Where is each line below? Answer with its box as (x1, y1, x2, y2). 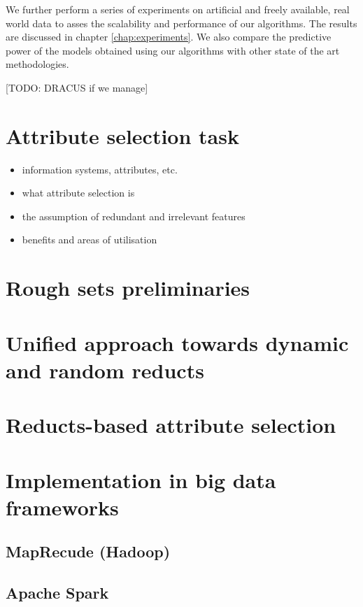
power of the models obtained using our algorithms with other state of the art (6, 43, 340, 57)
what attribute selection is (22, 185, 135, 200)
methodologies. (6, 57, 69, 71)
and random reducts (6, 355, 204, 384)
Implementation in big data (6, 465, 276, 494)
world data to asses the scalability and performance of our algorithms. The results (6, 15, 357, 30)
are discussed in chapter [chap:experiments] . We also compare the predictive (6, 29, 332, 44)
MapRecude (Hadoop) (6, 541, 171, 562)
